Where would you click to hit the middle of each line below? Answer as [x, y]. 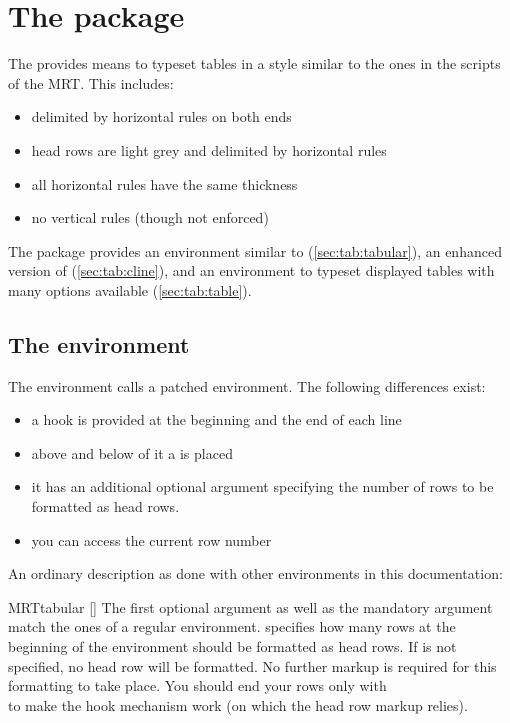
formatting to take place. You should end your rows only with [197, 685]
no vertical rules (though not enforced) [150, 217]
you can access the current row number [151, 539]
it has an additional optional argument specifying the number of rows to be [262, 486]
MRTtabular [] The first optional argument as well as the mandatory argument [250, 606]
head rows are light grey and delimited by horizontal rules [209, 149]
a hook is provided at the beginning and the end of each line [216, 419]
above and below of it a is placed [132, 452]
